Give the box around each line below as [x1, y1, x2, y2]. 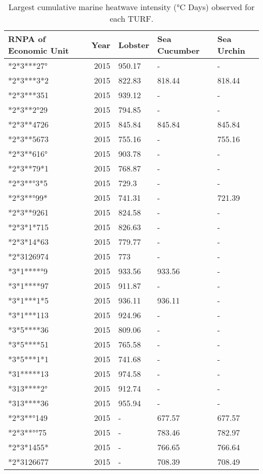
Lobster [118, 38, 150, 51]
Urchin [217, 45, 245, 56]
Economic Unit [8, 45, 69, 56]
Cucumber [157, 45, 200, 56]
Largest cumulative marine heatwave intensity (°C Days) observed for [8, 1, 255, 13]
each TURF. [109, 13, 154, 24]
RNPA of [8, 33, 46, 45]
